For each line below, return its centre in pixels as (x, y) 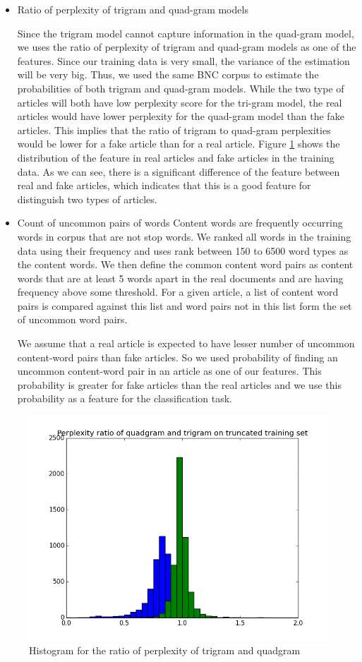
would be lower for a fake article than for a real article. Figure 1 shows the (179, 144)
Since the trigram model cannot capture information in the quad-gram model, (186, 33)
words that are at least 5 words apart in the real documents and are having (180, 278)
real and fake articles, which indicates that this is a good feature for (164, 185)
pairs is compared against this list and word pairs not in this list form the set (185, 305)
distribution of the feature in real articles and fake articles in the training (176, 157)
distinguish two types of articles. (87, 199)
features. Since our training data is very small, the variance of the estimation (183, 60)
